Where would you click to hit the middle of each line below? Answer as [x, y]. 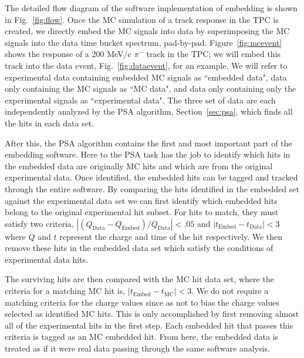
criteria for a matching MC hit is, [65, 291]
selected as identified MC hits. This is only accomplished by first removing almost [152, 314]
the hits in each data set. [50, 123]
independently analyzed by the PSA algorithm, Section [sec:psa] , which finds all [149, 111]
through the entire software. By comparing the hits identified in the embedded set [152, 188]
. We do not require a [230, 291]
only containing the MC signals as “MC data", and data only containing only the [151, 88]
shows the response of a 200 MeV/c [68, 54]
